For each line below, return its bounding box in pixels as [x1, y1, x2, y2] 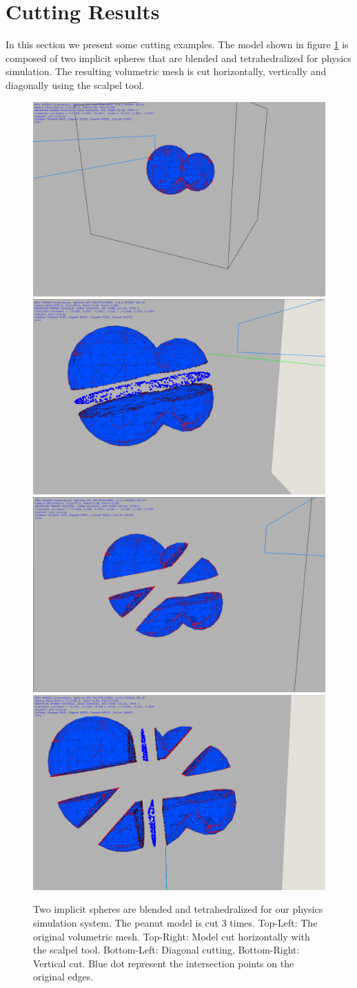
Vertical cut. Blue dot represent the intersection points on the [33, 956, 294, 970]
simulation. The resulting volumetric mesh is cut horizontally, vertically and [6, 64, 327, 79]
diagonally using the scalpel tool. [6, 77, 145, 92]
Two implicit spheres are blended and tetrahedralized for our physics [33, 902, 323, 916]
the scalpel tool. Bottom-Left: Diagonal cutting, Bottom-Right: [33, 942, 300, 957]
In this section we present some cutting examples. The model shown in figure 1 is [6, 37, 349, 52]
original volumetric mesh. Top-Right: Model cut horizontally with [33, 929, 310, 943]
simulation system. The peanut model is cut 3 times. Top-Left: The [33, 916, 318, 930]
